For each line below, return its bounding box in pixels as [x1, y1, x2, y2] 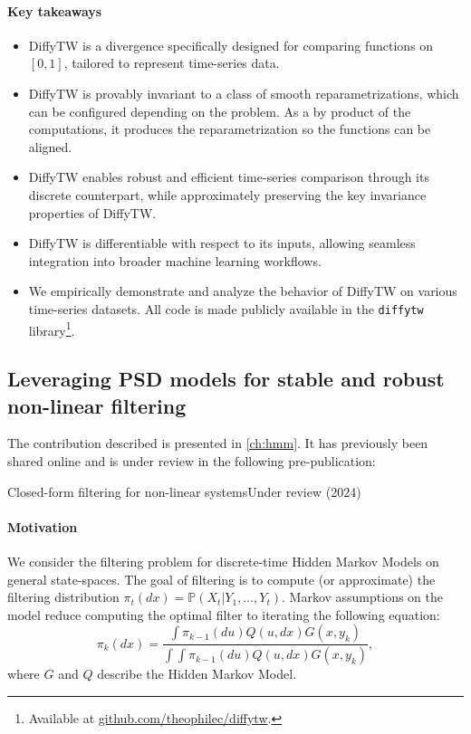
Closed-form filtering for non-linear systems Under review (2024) [7, 481, 361, 500]
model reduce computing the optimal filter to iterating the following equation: [7, 605, 440, 624]
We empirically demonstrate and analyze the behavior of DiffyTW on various [28, 281, 457, 300]
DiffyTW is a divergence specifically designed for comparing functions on [28, 35, 434, 54]
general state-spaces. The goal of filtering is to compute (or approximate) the [7, 569, 436, 588]
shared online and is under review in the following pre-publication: [7, 452, 376, 471]
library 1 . [28, 318, 75, 339]
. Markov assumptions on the [282, 587, 444, 606]
